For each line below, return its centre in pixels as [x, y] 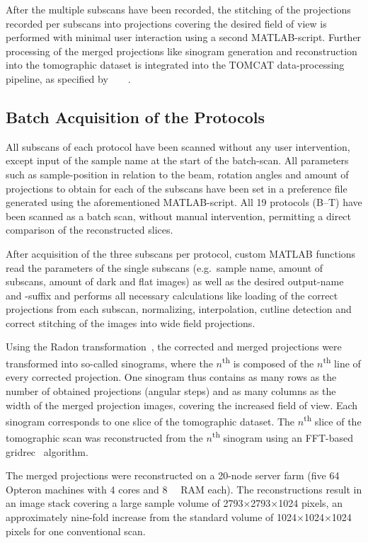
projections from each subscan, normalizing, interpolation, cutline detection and [179, 309]
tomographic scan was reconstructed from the [104, 438]
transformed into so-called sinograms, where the [109, 363]
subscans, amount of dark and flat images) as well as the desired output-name [175, 281]
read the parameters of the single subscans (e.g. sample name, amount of [165, 267]
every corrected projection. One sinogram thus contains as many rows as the [171, 377]
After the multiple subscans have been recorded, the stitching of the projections [178, 9]
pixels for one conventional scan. [76, 531]
